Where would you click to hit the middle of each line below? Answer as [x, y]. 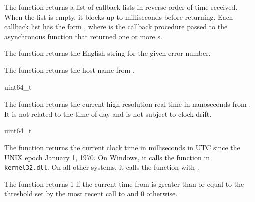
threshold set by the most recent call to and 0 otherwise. [91, 194]
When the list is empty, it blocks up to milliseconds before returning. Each [119, 16]
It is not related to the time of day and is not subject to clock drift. [108, 113]
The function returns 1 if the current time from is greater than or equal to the [124, 184]
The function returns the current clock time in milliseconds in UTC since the [122, 147]
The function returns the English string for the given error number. [107, 53]
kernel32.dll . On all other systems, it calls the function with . [102, 167]
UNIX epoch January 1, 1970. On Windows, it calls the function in [107, 157]
